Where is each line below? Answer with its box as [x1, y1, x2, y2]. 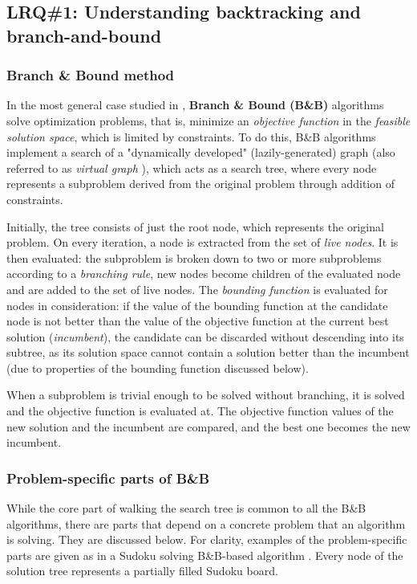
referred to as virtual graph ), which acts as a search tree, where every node [6, 159, 377, 176]
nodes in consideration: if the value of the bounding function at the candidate [6, 296, 388, 313]
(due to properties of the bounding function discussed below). [6, 359, 309, 376]
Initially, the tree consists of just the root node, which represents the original [6, 218, 384, 235]
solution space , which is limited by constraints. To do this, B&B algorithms [6, 128, 376, 145]
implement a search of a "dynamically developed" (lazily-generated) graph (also [6, 144, 395, 161]
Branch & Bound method [6, 65, 175, 85]
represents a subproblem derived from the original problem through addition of [6, 175, 395, 192]
